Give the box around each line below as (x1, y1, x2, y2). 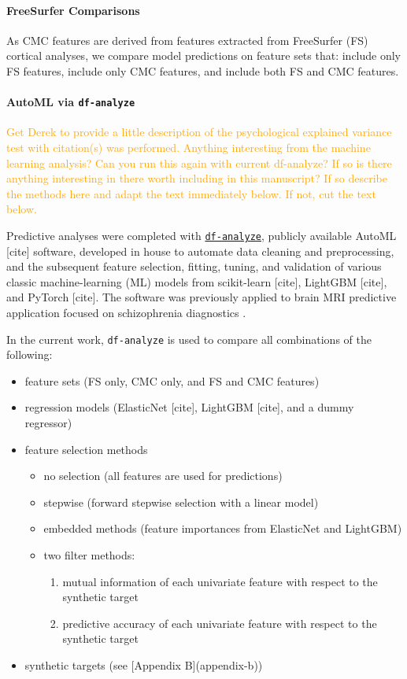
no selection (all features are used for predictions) (43, 467, 283, 484)
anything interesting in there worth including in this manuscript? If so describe (6, 170, 388, 186)
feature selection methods (24, 441, 148, 457)
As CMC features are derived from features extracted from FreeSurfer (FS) (6, 31, 368, 48)
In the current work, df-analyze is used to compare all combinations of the (6, 330, 372, 347)
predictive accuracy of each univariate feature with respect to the (62, 614, 377, 631)
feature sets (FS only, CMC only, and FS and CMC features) (24, 372, 320, 389)
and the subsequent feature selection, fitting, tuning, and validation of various (6, 258, 382, 275)
